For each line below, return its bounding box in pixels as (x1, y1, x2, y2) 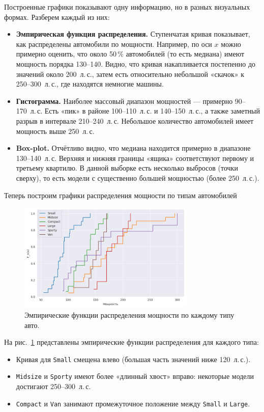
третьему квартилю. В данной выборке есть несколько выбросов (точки (16, 162, 238, 173)
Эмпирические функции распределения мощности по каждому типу (24, 309, 234, 320)
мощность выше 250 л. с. (16, 125, 95, 136)
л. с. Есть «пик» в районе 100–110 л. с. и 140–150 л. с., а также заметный (30, 105, 260, 116)
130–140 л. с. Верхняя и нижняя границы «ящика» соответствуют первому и (16, 152, 254, 163)
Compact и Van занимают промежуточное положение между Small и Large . (16, 398, 250, 408)
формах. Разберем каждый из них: (4, 11, 110, 22)
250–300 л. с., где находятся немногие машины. (16, 78, 164, 89)
